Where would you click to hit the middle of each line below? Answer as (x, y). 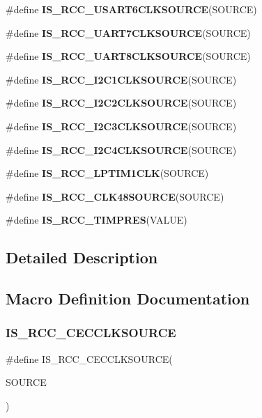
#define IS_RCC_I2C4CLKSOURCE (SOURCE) (121, 149)
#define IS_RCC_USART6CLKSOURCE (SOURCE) (131, 9)
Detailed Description (82, 257)
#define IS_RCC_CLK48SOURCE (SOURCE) (115, 196)
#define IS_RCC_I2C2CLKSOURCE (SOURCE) (121, 103)
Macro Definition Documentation (128, 299)
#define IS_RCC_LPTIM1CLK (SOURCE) (107, 173)
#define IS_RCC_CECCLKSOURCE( (89, 358)
